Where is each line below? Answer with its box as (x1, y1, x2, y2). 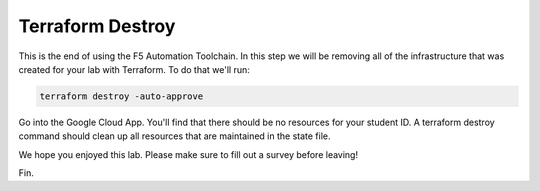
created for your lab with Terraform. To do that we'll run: (18, 63, 250, 75)
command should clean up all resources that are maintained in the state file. (18, 130, 331, 142)
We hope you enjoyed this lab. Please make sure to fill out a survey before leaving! (18, 148, 359, 160)
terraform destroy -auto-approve (39, 90, 204, 102)
